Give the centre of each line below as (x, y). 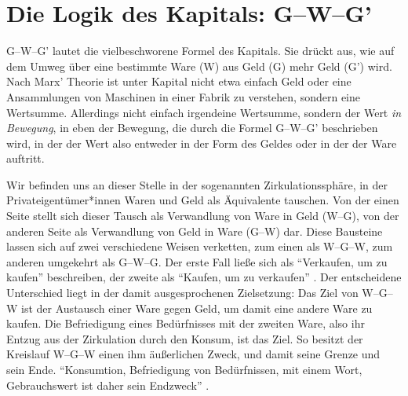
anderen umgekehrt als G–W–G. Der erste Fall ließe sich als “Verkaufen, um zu (197, 261)
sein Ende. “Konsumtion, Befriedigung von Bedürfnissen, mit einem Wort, (184, 369)
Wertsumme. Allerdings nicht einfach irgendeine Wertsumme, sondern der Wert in (204, 112)
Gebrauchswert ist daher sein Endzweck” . (108, 385)
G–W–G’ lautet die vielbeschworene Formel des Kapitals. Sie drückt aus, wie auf (200, 51)
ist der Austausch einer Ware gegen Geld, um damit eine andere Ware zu (197, 308)
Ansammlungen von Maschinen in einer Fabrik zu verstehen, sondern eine (184, 96)
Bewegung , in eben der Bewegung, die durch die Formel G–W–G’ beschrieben (192, 128)
